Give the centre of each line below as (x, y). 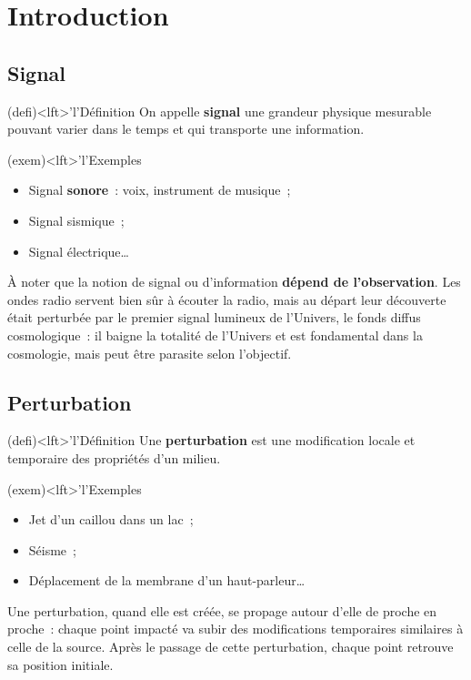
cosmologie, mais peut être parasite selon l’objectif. (150, 353)
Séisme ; (52, 549)
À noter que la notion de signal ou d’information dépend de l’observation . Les (234, 282)
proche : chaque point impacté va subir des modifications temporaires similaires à (235, 629)
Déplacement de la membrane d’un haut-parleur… (167, 580)
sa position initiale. (60, 664)
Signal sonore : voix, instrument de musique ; (160, 190)
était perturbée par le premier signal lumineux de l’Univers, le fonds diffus (214, 317)
